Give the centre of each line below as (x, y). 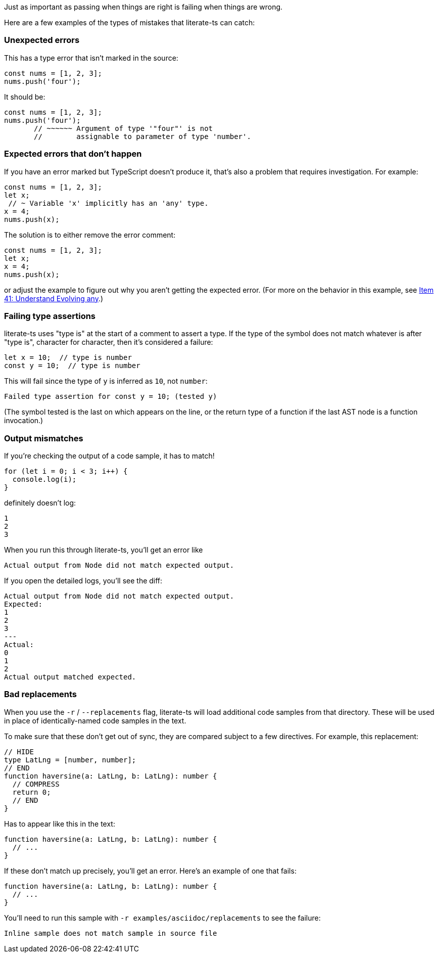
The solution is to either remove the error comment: (90, 235)
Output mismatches (44, 438)
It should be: (25, 97)
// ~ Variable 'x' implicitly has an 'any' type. (108, 203)
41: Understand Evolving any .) (54, 298)
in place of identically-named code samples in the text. (95, 720)
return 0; (32, 792)
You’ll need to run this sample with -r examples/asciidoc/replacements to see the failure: (162, 918)
